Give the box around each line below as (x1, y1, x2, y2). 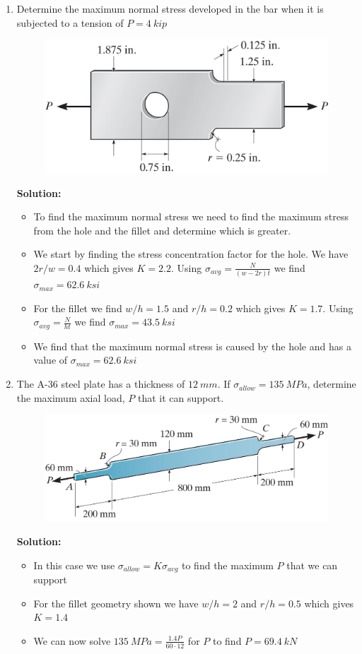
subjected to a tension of (16, 15, 124, 30)
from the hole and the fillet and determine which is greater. (33, 222, 291, 237)
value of (33, 352, 68, 367)
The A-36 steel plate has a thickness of (16, 376, 185, 391)
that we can (286, 557, 338, 572)
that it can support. (137, 390, 224, 405)
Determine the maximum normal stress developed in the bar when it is (16, 1, 324, 16)
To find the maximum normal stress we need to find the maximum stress (33, 209, 349, 224)
